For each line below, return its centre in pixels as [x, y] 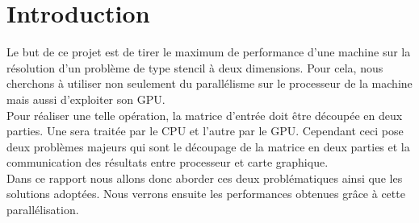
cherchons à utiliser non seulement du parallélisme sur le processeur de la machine [209, 83]
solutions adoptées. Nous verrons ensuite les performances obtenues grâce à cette [206, 194]
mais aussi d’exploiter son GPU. [86, 99]
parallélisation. [43, 210]
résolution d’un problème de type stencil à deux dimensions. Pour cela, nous [195, 67]
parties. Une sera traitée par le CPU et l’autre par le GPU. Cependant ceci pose [205, 131]
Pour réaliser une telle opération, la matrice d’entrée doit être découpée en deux [205, 115]
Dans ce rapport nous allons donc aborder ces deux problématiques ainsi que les [205, 178]
